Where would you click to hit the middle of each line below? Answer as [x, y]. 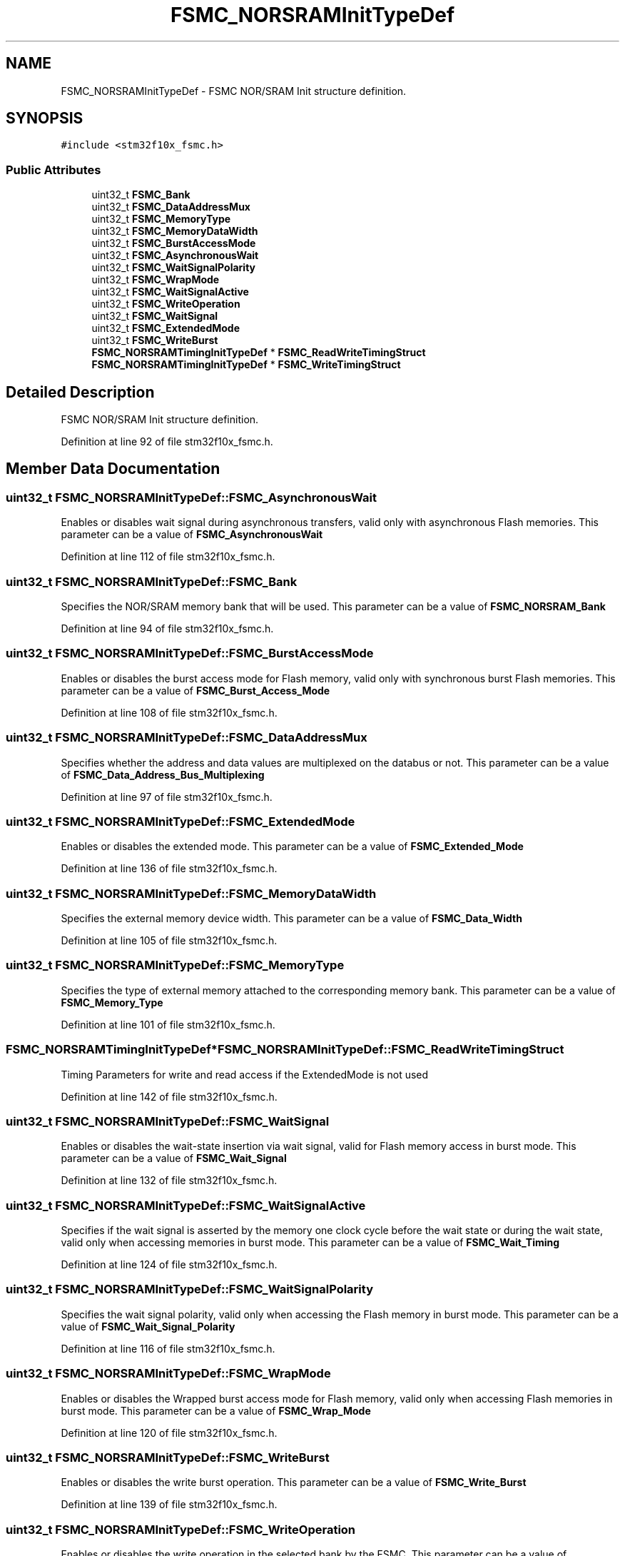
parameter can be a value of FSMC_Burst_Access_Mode [195, 690]
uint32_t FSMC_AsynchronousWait [175, 256]
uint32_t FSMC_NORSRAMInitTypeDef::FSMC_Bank [152, 581]
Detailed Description [80, 392]
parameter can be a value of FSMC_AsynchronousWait [192, 535]
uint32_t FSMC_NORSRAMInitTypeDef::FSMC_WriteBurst [168, 1457]
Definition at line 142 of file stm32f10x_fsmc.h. [169, 1096]
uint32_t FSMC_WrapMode [156, 280]
